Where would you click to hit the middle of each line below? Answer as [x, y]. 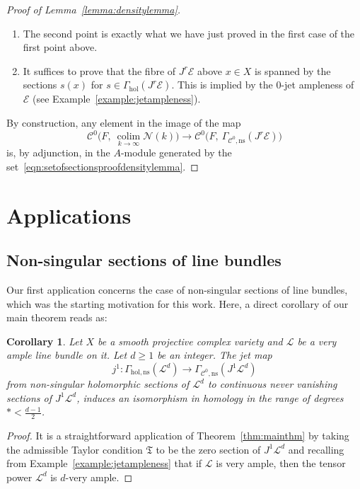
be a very [317, 341]
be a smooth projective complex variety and [190, 341]
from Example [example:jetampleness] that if [104, 463]
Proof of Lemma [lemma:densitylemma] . [94, 9]
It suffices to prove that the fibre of [99, 70]
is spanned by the [293, 70]
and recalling [316, 449]
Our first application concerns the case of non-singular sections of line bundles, [177, 290]
